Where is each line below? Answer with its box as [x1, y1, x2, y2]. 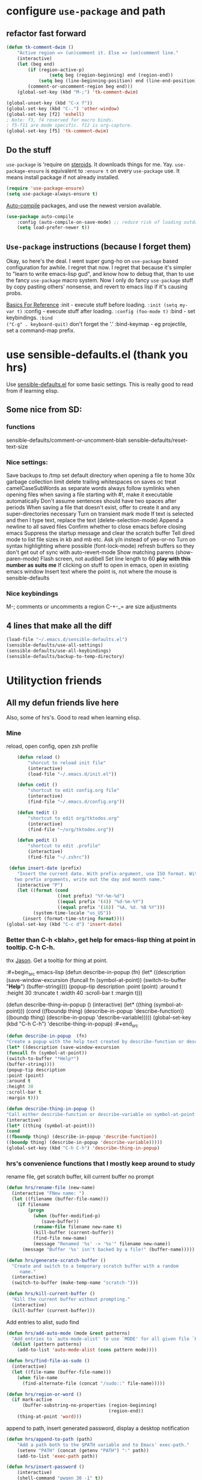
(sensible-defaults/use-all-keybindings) [6, 648, 112, 654]
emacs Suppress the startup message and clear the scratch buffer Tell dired [6, 529, 195, 537]
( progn [28, 1207, 44, 1213]
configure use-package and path [6, 4, 166, 18]
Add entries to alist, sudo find [6, 1318, 79, 1325]
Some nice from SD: [6, 404, 82, 415]
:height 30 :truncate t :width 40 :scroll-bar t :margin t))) [6, 989, 143, 997]
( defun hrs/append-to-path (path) [6, 1436, 93, 1442]
